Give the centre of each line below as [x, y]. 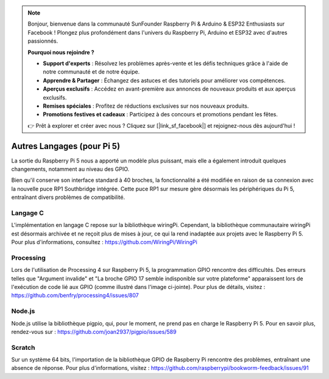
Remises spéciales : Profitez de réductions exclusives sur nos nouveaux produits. [146, 106]
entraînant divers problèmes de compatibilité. [68, 197]
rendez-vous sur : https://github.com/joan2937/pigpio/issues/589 [94, 332]
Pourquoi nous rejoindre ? [61, 52]
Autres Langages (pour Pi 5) [66, 146]
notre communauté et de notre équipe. [91, 72]
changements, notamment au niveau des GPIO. [70, 169]
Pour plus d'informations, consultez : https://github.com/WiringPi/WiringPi [104, 242]
